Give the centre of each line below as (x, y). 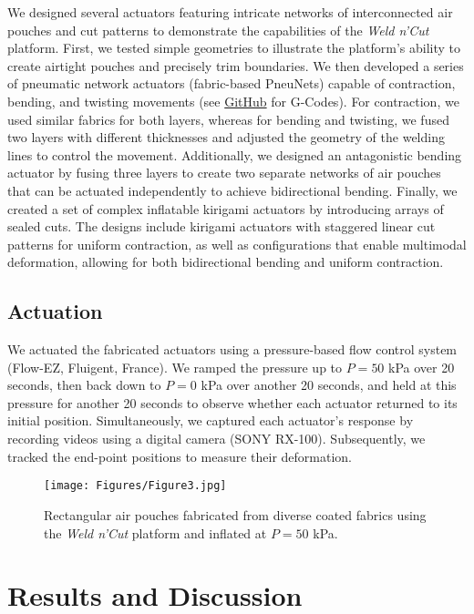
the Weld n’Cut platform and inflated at (155, 532)
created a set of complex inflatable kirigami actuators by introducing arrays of (226, 208)
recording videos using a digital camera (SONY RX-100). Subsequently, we (216, 439)
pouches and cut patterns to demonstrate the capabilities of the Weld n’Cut (218, 30)
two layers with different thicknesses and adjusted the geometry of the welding (226, 137)
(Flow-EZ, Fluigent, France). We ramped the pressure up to (175, 367)
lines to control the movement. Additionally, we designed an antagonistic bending (235, 154)
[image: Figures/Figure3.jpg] (135, 486)
